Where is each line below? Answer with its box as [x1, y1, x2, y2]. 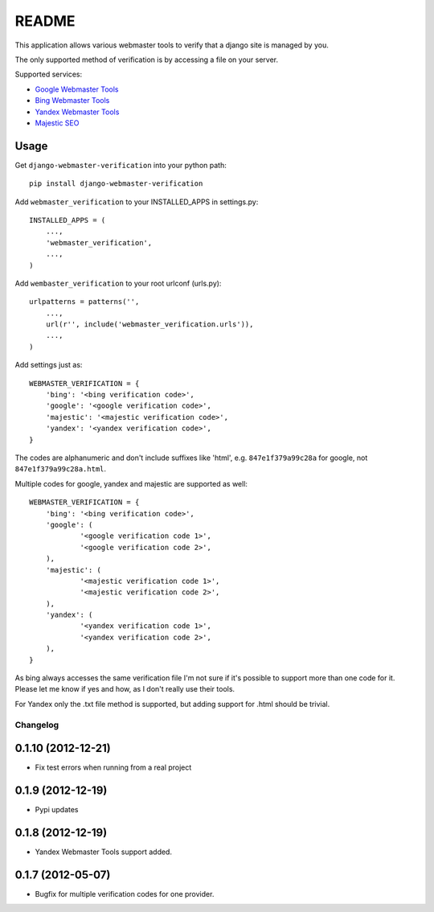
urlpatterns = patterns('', [29, 298, 140, 306]
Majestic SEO [35, 117, 80, 128]
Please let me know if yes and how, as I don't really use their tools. [14, 684, 235, 694]
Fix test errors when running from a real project [35, 762, 192, 772]
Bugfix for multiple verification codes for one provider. [35, 889, 215, 898]
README [14, 12, 76, 30]
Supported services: [14, 69, 83, 80]
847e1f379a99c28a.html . [14, 464, 107, 474]
